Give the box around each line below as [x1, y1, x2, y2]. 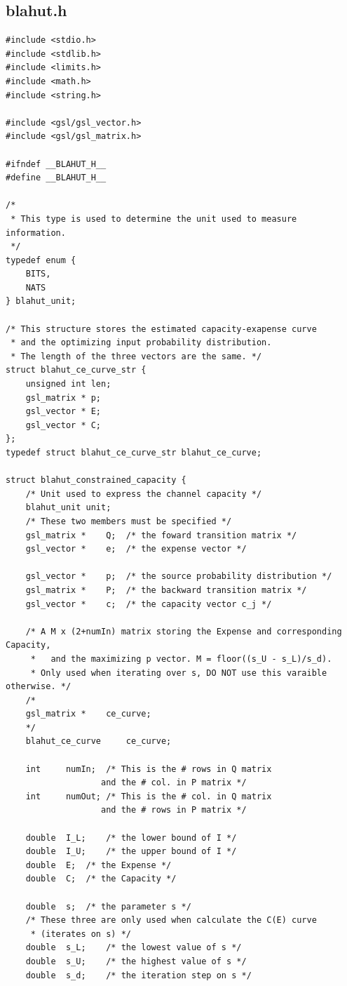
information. [6, 227, 66, 238]
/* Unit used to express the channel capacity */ [25, 488, 262, 499]
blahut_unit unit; [25, 502, 111, 513]
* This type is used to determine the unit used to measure [11, 213, 297, 224]
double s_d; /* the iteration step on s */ [25, 970, 252, 980]
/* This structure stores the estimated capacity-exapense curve [6, 324, 317, 334]
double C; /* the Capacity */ [25, 874, 177, 884]
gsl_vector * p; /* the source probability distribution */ [25, 571, 332, 582]
